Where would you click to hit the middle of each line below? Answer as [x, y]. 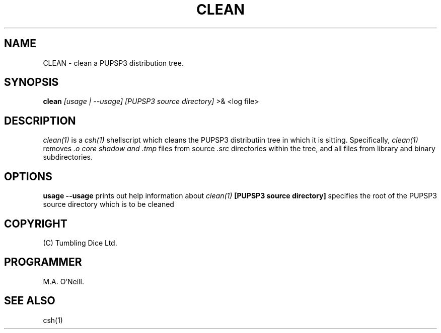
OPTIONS [28, 176]
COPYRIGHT [36, 224]
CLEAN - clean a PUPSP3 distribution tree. [113, 63]
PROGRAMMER [43, 262]
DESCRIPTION [40, 121]
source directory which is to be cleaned [108, 204]
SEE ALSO [30, 301]
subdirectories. [68, 157]
